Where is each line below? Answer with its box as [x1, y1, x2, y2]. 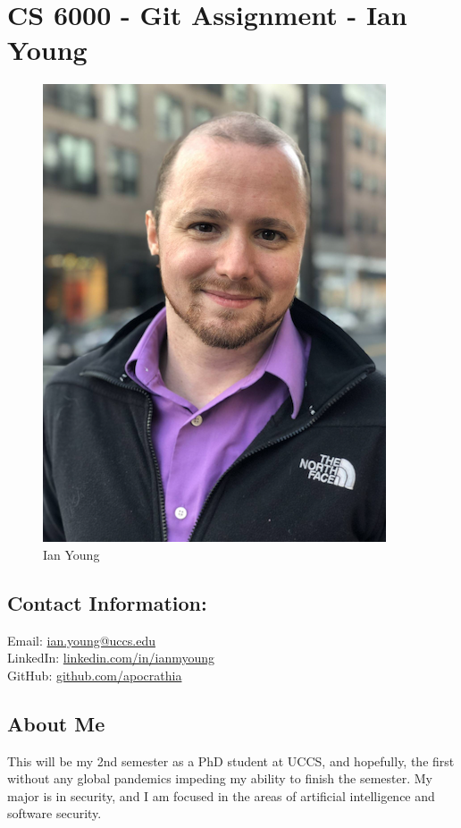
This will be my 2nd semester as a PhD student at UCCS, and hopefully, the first [7, 751, 455, 770]
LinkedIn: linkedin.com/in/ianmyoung [7, 648, 215, 667]
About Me [7, 709, 105, 737]
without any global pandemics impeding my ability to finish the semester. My [7, 769, 432, 788]
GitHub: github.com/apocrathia [7, 665, 182, 684]
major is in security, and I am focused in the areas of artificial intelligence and [7, 786, 435, 805]
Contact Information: [7, 588, 207, 616]
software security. [7, 804, 102, 823]
